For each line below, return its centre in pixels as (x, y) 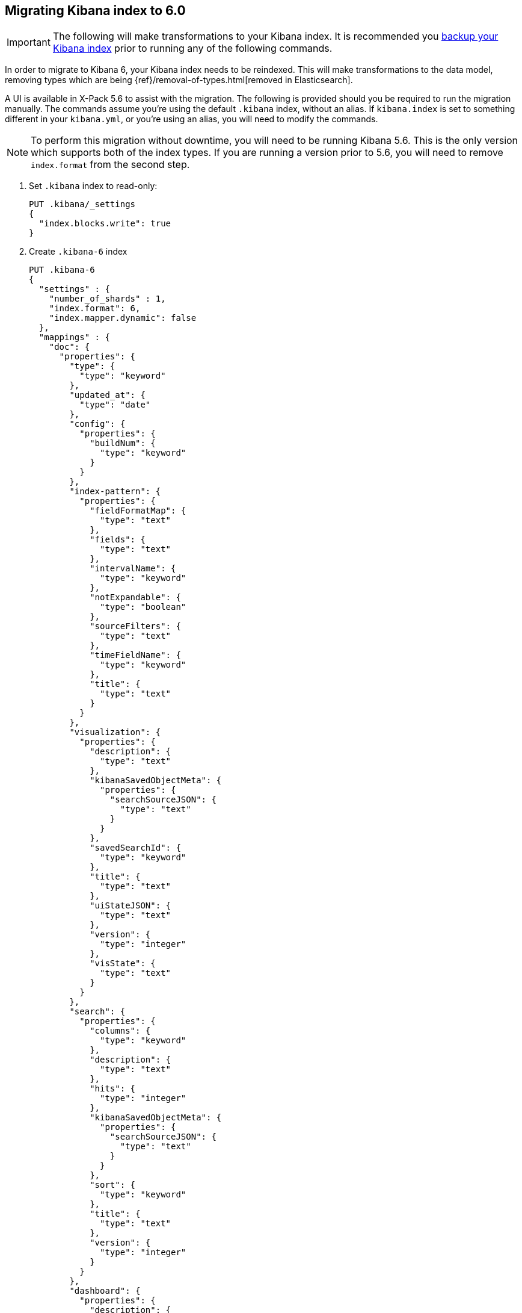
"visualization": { (115, 732)
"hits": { (113, 1089)
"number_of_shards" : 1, (107, 299)
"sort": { (113, 1185)
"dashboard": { (105, 1291)
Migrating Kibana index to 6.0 (95, 11)
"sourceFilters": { (135, 626)
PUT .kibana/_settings (82, 204)
